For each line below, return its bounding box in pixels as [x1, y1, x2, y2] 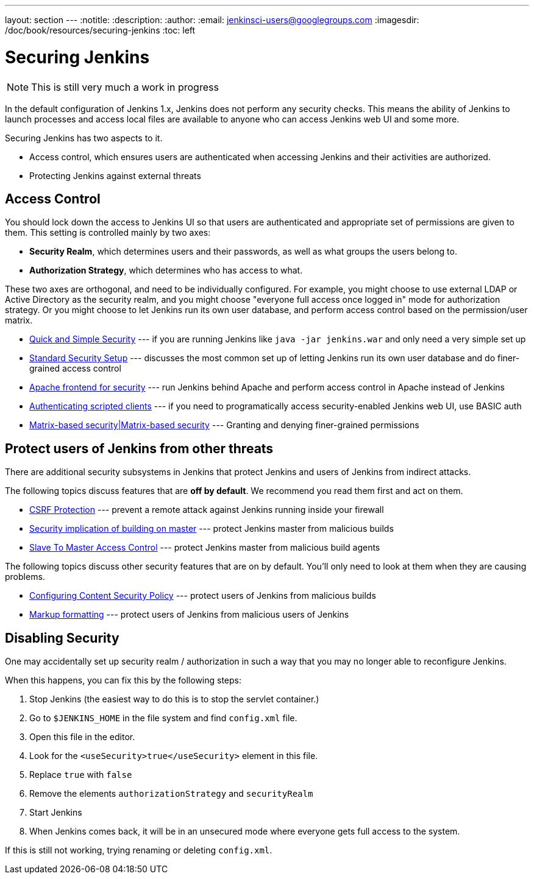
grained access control [29, 363, 121, 374]
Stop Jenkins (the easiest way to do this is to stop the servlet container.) [29, 694, 319, 705]
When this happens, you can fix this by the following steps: [5, 675, 242, 686]
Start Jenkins [29, 807, 82, 818]
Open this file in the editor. [29, 732, 135, 743]
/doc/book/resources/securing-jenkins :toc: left [5, 25, 196, 35]
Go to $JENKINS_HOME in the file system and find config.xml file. [29, 713, 297, 724]
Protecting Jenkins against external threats [29, 170, 201, 181]
